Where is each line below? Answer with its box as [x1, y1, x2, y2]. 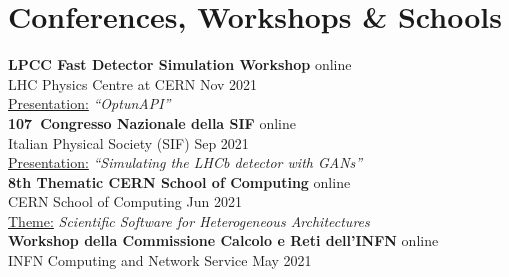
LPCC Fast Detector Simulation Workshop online [8, 54, 352, 75]
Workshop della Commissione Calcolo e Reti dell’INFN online [8, 230, 439, 251]
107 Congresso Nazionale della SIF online [8, 112, 296, 133]
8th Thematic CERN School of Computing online [8, 171, 351, 192]
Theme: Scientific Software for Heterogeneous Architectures [8, 210, 370, 231]
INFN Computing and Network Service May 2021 [8, 250, 312, 271]
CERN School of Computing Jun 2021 [8, 191, 242, 212]
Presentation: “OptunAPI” [8, 93, 171, 114]
